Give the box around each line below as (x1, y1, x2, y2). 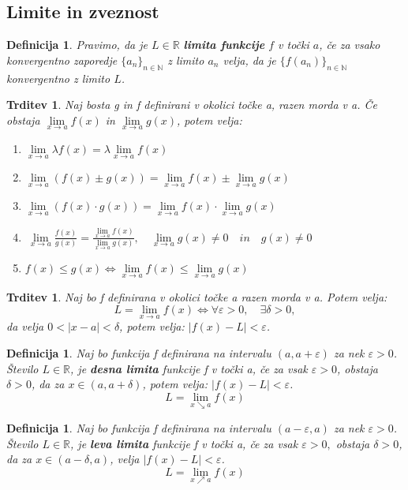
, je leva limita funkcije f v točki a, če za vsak (70, 435, 298, 451)
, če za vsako (319, 36, 380, 53)
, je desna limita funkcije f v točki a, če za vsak (70, 360, 308, 376)
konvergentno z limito (6, 69, 110, 86)
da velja (6, 318, 44, 335)
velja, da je (223, 51, 276, 68)
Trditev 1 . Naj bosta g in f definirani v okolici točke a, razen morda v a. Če (6, 96, 378, 113)
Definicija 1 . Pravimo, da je (6, 36, 148, 53)
